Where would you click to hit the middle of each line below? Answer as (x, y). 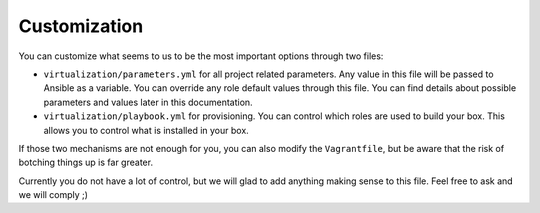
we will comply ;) (53, 195)
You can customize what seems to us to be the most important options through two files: (201, 56)
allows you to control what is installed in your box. (146, 130)
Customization (81, 26)
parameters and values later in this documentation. (148, 102)
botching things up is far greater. (86, 162)
